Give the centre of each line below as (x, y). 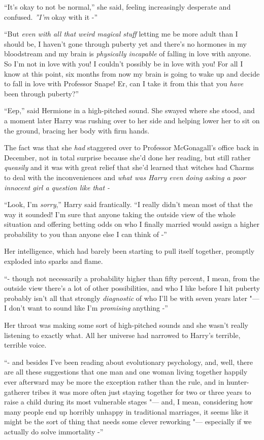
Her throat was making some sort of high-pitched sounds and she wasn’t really (126, 325)
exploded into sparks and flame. (54, 261)
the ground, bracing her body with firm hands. (77, 130)
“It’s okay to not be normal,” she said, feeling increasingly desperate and (118, 7)
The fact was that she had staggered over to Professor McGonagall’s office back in (131, 147)
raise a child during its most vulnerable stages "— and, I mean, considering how (128, 402)
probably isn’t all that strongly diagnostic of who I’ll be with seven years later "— (132, 298)
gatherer (17, 392)
